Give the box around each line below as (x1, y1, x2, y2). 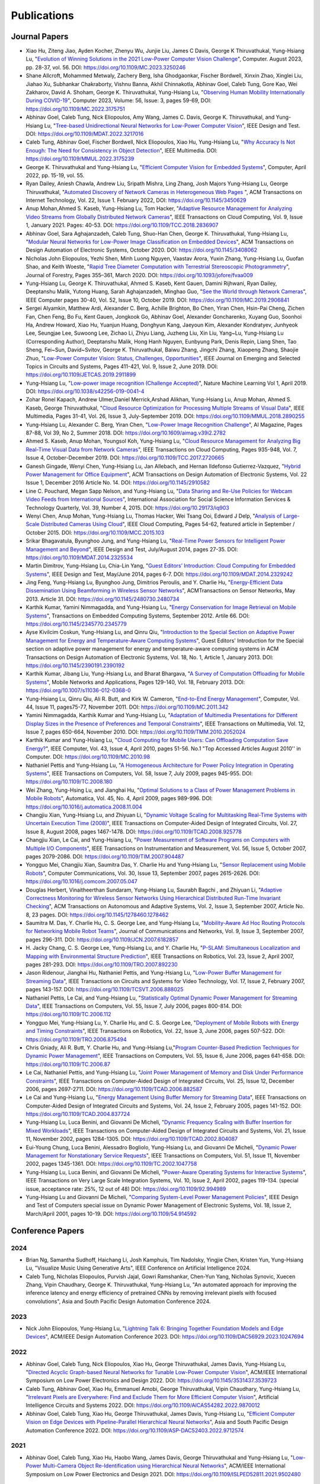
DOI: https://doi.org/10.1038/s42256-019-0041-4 (25, 388, 145, 395)
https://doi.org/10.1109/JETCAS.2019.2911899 (25, 371, 136, 378)
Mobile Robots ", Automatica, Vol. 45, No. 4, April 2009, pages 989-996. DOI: (25, 795, 213, 802)
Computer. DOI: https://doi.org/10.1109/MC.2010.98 (25, 753, 151, 760)
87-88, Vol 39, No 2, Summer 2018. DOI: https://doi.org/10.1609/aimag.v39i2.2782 (25, 429, 226, 436)
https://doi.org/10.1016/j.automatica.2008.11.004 (25, 803, 142, 810)
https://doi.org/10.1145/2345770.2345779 (25, 620, 127, 627)
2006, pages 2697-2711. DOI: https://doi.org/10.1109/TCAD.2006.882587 (25, 1085, 203, 1092)
